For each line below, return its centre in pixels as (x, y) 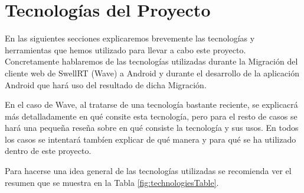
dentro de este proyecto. (48, 151)
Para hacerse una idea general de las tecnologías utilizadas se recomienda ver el (148, 171)
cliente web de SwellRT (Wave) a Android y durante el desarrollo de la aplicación (152, 73)
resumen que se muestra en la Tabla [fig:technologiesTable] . (112, 182)
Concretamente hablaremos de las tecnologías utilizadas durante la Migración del (151, 61)
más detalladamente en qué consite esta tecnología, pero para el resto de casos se (151, 116)
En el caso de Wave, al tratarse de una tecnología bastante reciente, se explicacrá (151, 104)
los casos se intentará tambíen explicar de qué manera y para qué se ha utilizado (151, 139)
